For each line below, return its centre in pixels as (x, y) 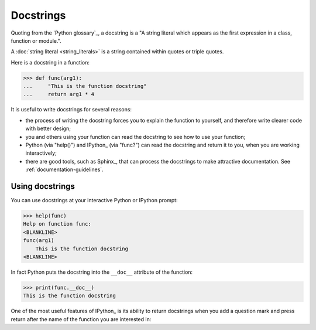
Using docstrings (43, 187)
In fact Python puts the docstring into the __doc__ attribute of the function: (102, 272)
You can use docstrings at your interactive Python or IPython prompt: (94, 200)
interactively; (41, 153)
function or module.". (36, 40)
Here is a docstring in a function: (50, 62)
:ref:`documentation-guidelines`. (64, 169)
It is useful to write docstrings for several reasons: (71, 110)
